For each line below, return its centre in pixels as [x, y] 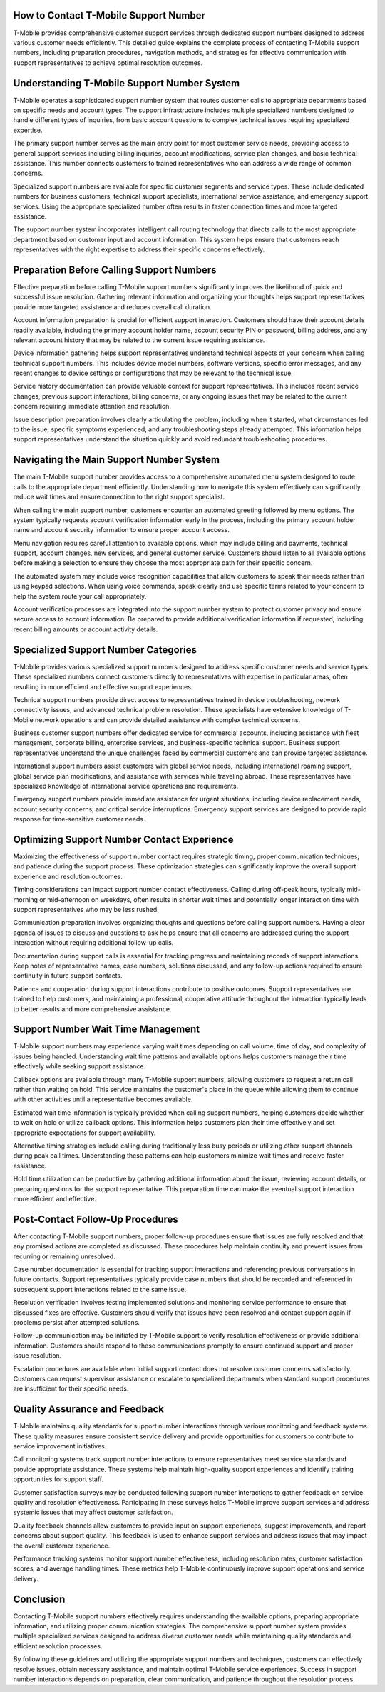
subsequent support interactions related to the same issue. [100, 1289]
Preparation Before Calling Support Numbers [115, 270]
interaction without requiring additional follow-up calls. [93, 943]
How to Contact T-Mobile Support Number [109, 15]
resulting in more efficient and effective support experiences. [103, 686]
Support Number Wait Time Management [107, 1030]
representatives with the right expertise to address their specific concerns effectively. [139, 249]
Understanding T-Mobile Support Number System [127, 83]
